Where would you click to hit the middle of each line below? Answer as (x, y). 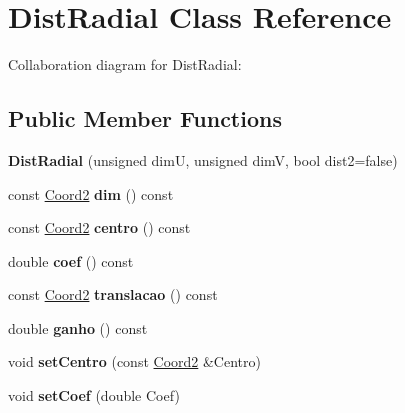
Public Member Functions (145, 118)
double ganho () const (78, 327)
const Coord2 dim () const (91, 193)
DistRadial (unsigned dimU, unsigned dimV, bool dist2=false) (203, 159)
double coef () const (71, 260)
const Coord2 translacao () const (113, 294)
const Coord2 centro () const (99, 227)
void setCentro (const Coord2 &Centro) (134, 361)
